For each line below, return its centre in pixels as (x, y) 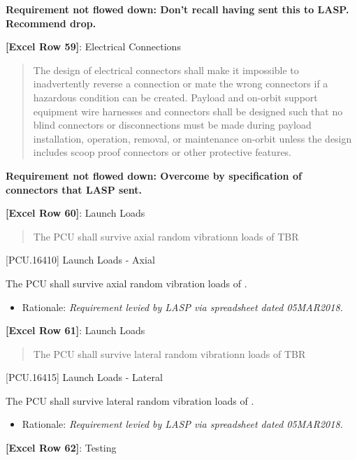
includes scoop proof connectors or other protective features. (162, 152)
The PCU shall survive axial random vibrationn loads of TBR (166, 236)
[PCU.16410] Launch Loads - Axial (80, 260)
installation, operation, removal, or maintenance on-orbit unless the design (192, 138)
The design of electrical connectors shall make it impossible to (166, 70)
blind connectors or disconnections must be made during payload (172, 125)
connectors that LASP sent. (74, 189)
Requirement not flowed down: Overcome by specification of (154, 175)
